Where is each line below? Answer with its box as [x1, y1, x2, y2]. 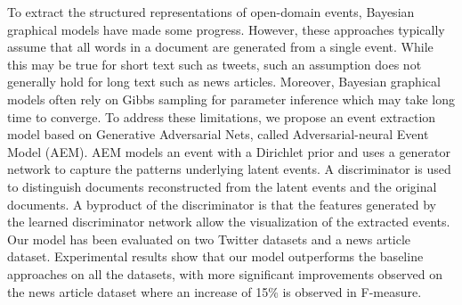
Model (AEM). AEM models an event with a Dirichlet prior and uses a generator [7, 142, 451, 161]
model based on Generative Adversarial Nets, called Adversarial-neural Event [7, 125, 429, 144]
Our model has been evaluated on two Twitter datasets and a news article [7, 229, 411, 248]
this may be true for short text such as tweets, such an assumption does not [7, 54, 422, 73]
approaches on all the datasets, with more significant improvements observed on [7, 264, 443, 283]
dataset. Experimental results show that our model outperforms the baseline [7, 247, 424, 266]
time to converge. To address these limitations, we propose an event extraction [7, 107, 436, 126]
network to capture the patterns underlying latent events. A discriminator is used [7, 160, 451, 178]
